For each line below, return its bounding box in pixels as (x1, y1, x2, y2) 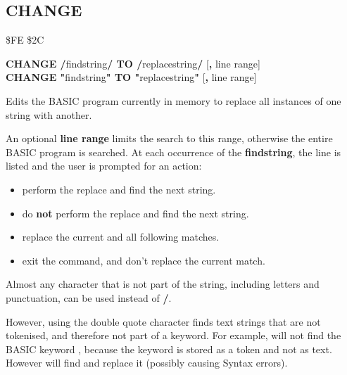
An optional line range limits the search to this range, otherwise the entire (6, 131, 333, 146)
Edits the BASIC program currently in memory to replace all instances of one (6, 93, 341, 108)
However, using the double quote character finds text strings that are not (6, 314, 321, 329)
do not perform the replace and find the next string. (22, 205, 249, 220)
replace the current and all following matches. (22, 229, 220, 244)
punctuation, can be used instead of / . (6, 290, 172, 305)
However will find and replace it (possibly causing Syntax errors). (6, 355, 288, 370)
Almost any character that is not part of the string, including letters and (6, 277, 320, 291)
